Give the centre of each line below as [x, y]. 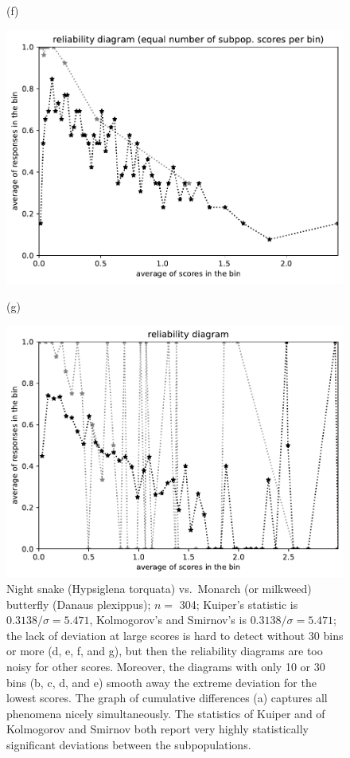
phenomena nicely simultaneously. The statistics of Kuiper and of [166, 713]
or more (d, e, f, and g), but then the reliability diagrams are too [165, 651]
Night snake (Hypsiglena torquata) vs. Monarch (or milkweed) [159, 589]
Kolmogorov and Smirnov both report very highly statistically [157, 729]
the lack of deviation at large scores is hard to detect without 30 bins [175, 635]
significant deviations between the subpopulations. [129, 744]
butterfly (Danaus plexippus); [79, 604]
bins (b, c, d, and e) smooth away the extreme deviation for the [161, 682]
